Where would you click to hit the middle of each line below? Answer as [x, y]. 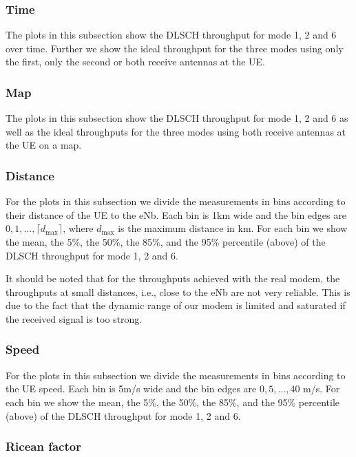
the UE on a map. [44, 145]
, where [78, 228]
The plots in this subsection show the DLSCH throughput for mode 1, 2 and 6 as [177, 118]
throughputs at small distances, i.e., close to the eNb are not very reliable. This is [178, 291]
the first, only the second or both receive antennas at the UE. [135, 62]
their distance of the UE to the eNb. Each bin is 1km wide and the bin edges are [176, 214]
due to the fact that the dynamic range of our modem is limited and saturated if [176, 305]
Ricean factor [43, 446]
